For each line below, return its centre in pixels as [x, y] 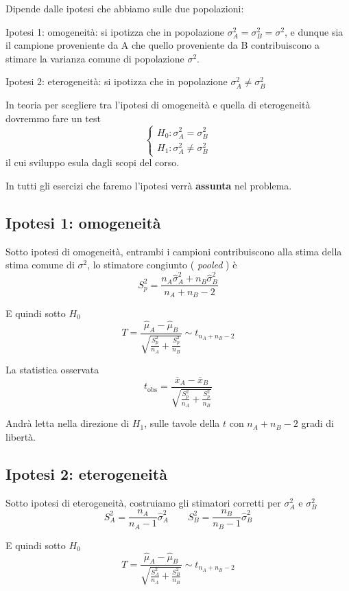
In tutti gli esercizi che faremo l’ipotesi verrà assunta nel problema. [149, 185]
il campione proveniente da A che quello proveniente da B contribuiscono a [163, 45]
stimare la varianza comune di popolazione [95, 58]
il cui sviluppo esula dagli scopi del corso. [93, 162]
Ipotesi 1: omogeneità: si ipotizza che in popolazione [115, 31]
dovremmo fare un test [53, 118]
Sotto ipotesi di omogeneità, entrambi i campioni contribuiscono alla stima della [174, 251]
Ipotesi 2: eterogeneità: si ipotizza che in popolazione [117, 81]
